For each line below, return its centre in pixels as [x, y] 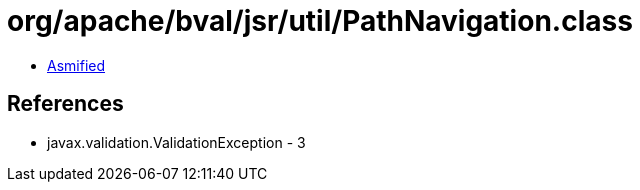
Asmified [76, 65]
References [65, 104]
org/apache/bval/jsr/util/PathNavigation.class [320, 21]
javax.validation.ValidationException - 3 [176, 142]
